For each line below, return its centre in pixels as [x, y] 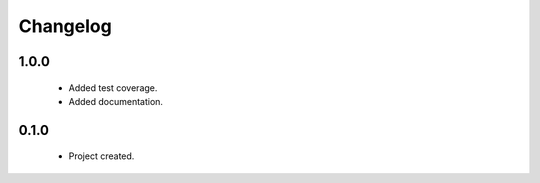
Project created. [101, 156]
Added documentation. [116, 101]
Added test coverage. [113, 87]
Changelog [65, 26]
